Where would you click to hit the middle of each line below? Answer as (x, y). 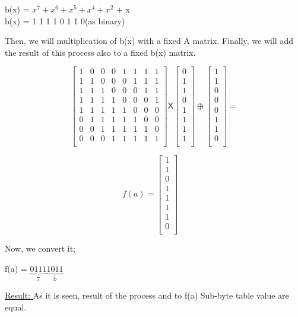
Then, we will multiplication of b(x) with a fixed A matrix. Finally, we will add (149, 41)
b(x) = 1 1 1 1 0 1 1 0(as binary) (65, 20)
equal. (16, 307)
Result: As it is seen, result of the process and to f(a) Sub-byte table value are (147, 295)
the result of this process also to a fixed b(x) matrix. (100, 52)
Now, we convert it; (40, 248)
